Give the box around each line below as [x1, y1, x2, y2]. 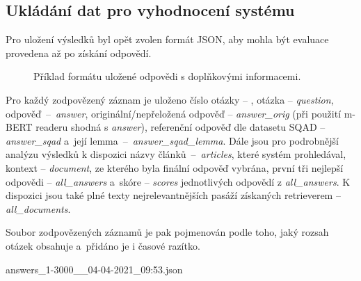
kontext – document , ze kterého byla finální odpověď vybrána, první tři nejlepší [6, 160, 344, 175]
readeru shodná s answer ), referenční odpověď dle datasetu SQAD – [35, 120, 326, 134]
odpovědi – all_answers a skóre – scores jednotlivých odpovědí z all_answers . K [6, 174, 351, 188]
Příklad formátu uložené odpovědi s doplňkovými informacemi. [33, 69, 301, 83]
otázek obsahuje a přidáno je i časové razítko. [6, 238, 200, 252]
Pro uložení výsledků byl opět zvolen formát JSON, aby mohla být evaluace [6, 32, 329, 47]
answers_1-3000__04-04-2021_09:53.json [6, 262, 183, 276]
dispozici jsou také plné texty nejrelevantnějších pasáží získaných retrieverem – [6, 188, 341, 202]
